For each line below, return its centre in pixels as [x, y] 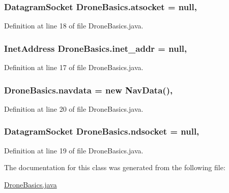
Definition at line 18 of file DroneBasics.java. [74, 26]
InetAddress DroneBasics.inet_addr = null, [96, 48]
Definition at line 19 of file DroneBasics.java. [74, 150]
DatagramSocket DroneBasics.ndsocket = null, [102, 131]
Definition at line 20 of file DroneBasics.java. [74, 108]
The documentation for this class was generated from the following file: [115, 167]
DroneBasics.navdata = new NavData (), [89, 90]
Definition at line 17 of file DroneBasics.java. [74, 67]
